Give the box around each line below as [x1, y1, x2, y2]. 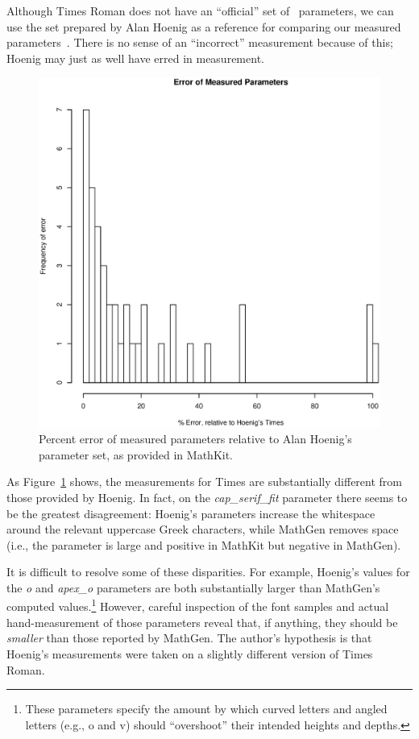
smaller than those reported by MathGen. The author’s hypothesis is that [6, 629, 372, 646]
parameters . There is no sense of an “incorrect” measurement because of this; [6, 34, 393, 51]
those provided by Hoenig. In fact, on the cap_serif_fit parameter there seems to [6, 488, 408, 505]
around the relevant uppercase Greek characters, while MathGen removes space [6, 521, 399, 538]
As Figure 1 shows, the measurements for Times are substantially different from [6, 473, 402, 490]
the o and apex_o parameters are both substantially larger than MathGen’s [6, 579, 380, 596]
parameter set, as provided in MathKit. [39, 446, 234, 463]
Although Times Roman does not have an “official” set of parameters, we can [6, 2, 394, 19]
